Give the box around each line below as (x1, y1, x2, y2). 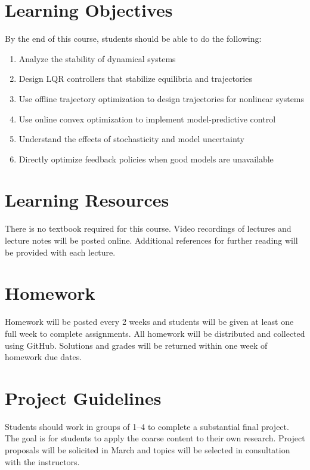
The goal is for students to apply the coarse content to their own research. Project (5, 432, 305, 444)
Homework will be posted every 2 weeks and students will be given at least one (5, 315, 294, 328)
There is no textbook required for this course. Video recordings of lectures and (5, 222, 292, 235)
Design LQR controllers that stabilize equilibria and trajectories (18, 72, 252, 85)
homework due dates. (5, 351, 82, 363)
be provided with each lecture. (5, 245, 116, 258)
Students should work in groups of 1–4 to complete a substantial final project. (5, 420, 289, 432)
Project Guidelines (5, 385, 162, 410)
